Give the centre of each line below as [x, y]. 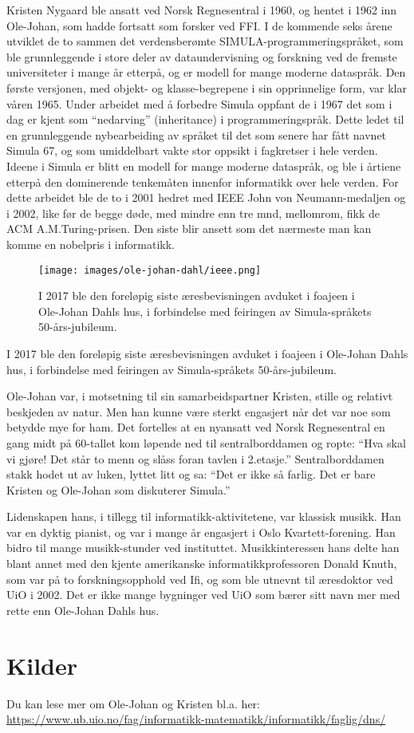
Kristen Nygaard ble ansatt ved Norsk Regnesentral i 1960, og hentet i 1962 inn [202, 10]
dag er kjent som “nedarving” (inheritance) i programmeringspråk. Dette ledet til [205, 119]
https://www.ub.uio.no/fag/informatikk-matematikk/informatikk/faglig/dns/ [196, 719]
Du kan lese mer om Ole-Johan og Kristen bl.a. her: [133, 703]
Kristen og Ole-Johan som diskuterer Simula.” [118, 489]
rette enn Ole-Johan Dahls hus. [83, 610]
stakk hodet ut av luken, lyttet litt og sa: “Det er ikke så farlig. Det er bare [191, 474]
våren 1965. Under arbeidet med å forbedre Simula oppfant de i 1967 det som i [199, 103]
